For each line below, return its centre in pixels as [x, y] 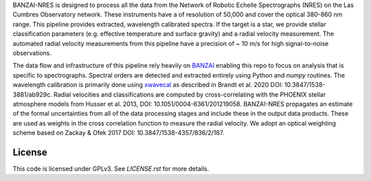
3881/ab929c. [33, 94]
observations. [32, 53]
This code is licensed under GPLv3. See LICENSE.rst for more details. [111, 169]
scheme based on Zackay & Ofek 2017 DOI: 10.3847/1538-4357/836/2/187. [119, 133]
